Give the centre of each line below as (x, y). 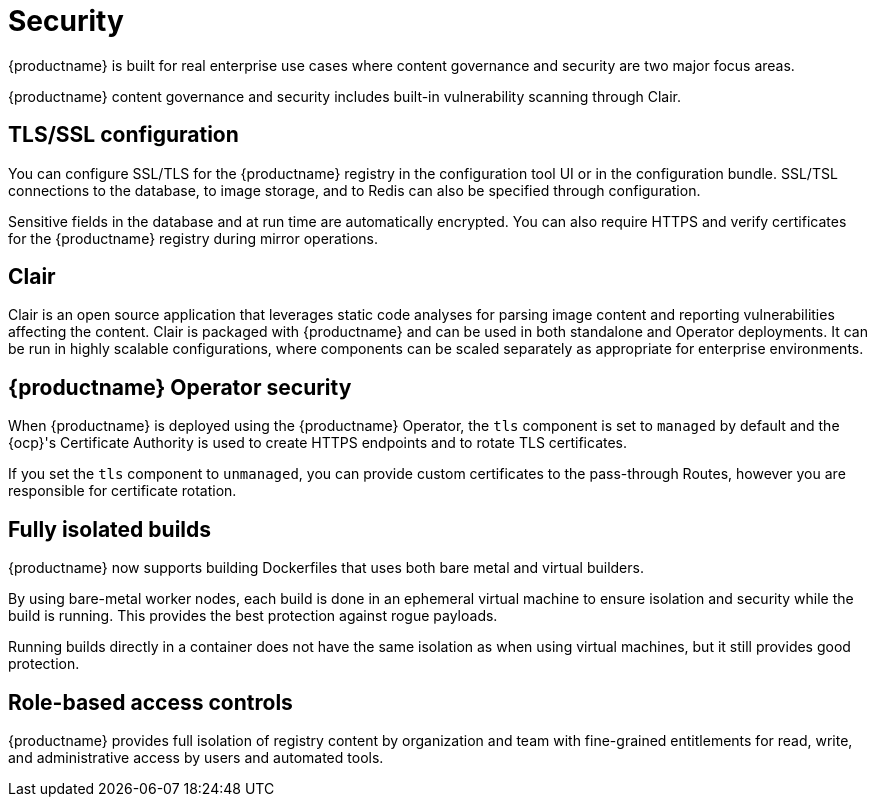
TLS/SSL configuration (123, 135)
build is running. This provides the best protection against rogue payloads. (253, 616)
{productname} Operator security (180, 387)
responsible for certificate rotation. (122, 491)
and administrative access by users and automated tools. (196, 757)
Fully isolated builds (110, 529)
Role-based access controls (150, 702)
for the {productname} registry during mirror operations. (193, 238)
